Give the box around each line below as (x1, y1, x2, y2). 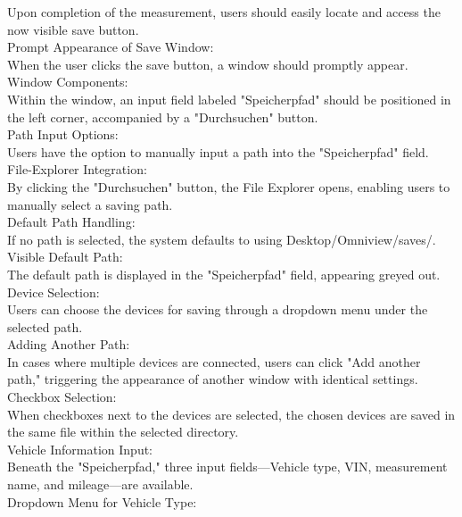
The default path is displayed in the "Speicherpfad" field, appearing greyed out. (7, 264, 441, 283)
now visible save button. (7, 20, 139, 38)
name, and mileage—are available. (7, 475, 194, 494)
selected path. (7, 317, 83, 336)
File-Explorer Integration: (7, 160, 147, 179)
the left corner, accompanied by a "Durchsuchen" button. (7, 107, 318, 126)
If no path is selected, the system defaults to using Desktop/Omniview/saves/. (7, 229, 436, 248)
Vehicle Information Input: (7, 439, 153, 458)
